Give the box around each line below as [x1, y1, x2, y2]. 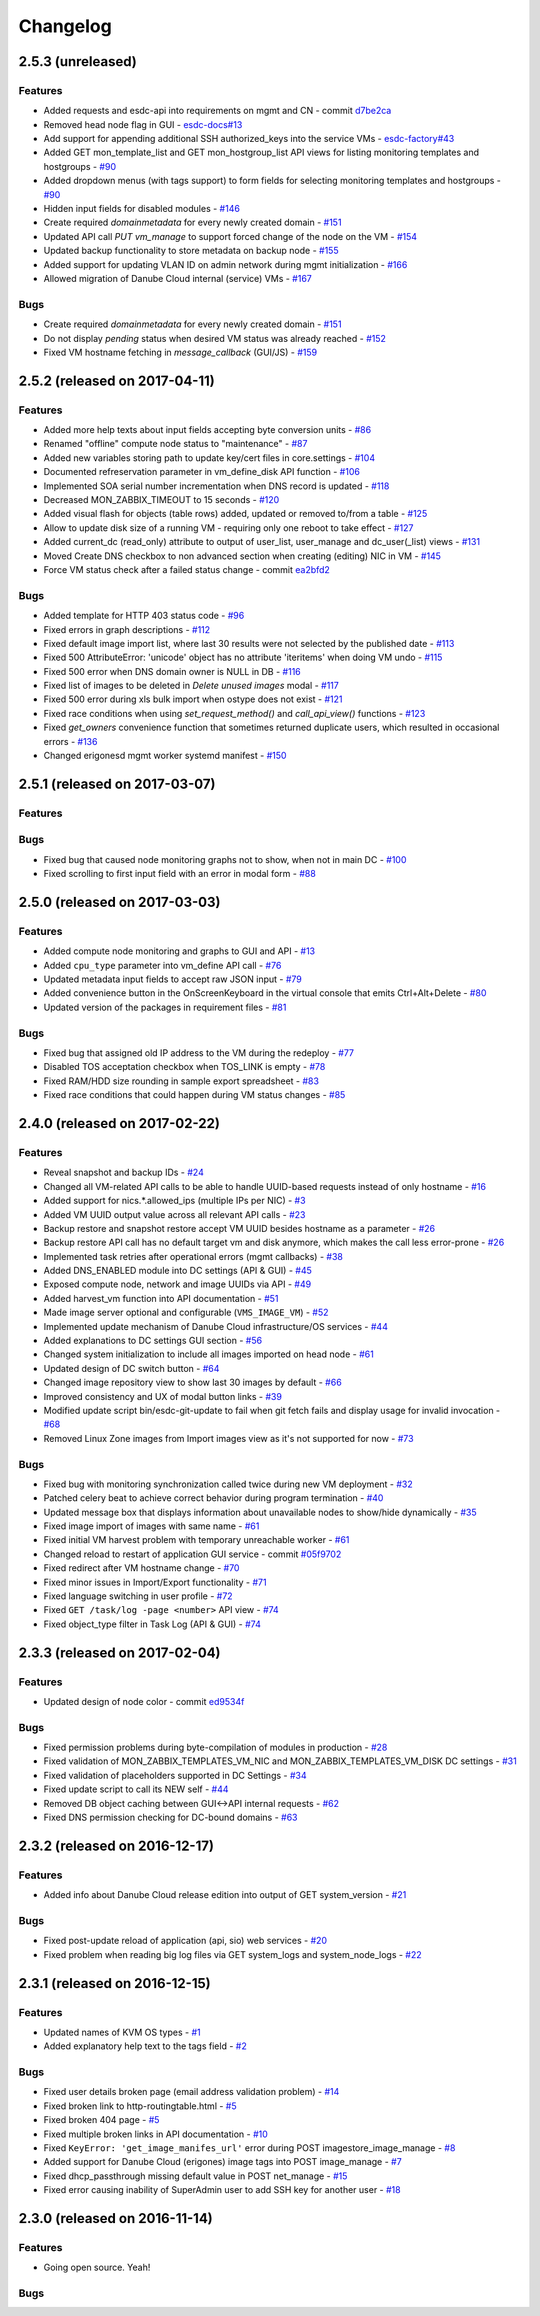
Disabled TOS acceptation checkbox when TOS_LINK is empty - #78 [43, 1061, 326, 1073]
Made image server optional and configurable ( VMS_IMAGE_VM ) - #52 [43, 1306, 329, 1319]
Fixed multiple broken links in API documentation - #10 [43, 2128, 269, 2140]
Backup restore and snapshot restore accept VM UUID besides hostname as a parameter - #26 [43, 1222, 436, 1234]
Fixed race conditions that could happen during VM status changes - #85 [43, 1089, 346, 1101]
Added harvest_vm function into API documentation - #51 [43, 1292, 279, 1304]
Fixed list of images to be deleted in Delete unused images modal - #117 [43, 680, 339, 692]
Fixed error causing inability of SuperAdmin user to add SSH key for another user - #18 [43, 2184, 401, 2196]
